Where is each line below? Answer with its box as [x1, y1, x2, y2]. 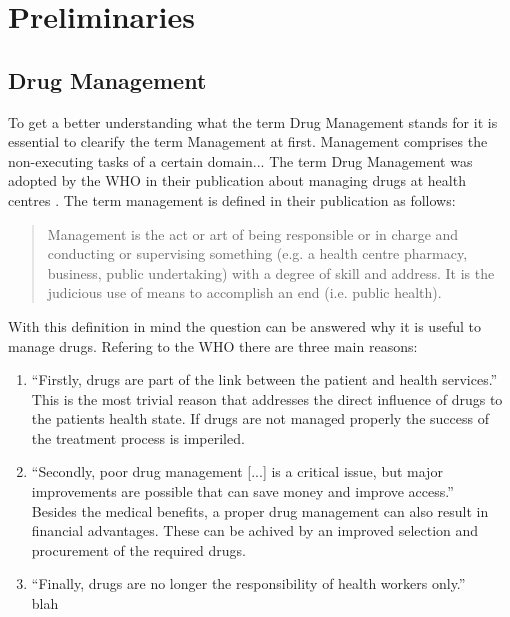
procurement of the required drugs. [31, 539, 246, 560]
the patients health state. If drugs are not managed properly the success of [31, 408, 489, 429]
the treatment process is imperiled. [31, 427, 245, 448]
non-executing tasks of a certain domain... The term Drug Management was [8, 150, 473, 171]
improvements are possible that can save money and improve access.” [31, 481, 454, 502]
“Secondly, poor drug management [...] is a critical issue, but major [31, 461, 443, 482]
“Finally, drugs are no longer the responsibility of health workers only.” [31, 573, 466, 594]
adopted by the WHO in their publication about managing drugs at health [8, 170, 466, 191]
